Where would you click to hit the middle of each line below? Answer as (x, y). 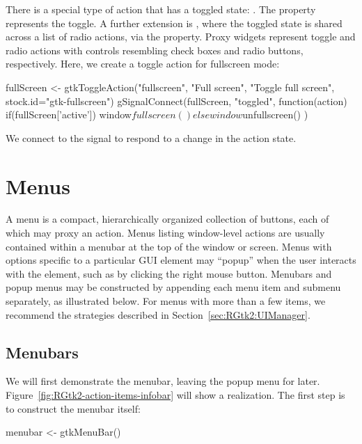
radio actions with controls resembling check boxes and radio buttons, (155, 50)
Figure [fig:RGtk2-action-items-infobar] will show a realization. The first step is (175, 395)
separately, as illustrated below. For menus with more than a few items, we (166, 301)
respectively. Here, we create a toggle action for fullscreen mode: (143, 64)
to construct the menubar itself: (73, 408)
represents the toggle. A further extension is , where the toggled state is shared (174, 23)
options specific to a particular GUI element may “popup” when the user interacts (181, 260)
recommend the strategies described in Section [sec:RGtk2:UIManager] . (158, 314)
